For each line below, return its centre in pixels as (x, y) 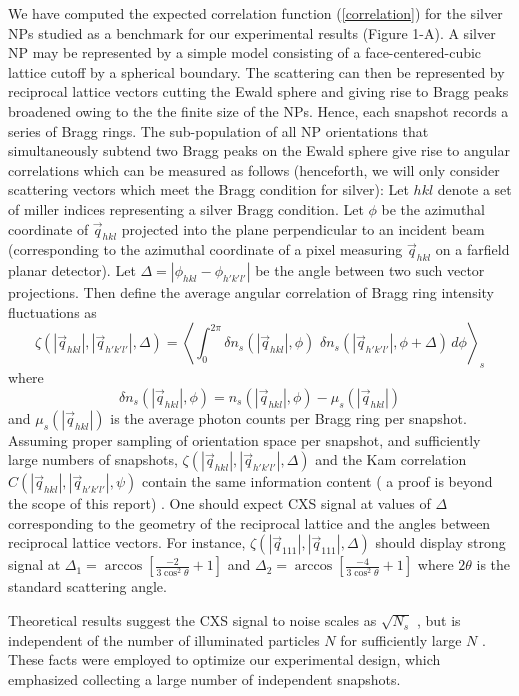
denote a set (474, 189)
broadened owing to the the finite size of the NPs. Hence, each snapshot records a (258, 110)
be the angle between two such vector (370, 270)
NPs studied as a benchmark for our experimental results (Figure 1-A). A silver (252, 32)
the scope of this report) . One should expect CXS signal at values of (219, 503)
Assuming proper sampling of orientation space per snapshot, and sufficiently (244, 439)
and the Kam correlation (391, 459)
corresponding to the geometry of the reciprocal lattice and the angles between (249, 522)
